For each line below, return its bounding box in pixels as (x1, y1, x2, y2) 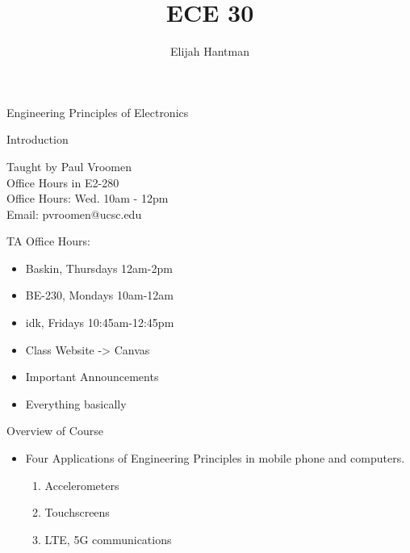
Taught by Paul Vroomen (6, 157, 132, 174)
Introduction (6, 131, 69, 148)
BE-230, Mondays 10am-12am (25, 287, 174, 304)
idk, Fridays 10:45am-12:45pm (25, 314, 174, 331)
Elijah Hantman (170, 43, 249, 60)
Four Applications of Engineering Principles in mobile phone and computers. (25, 450, 405, 467)
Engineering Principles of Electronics (6, 103, 189, 120)
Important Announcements (25, 368, 159, 385)
